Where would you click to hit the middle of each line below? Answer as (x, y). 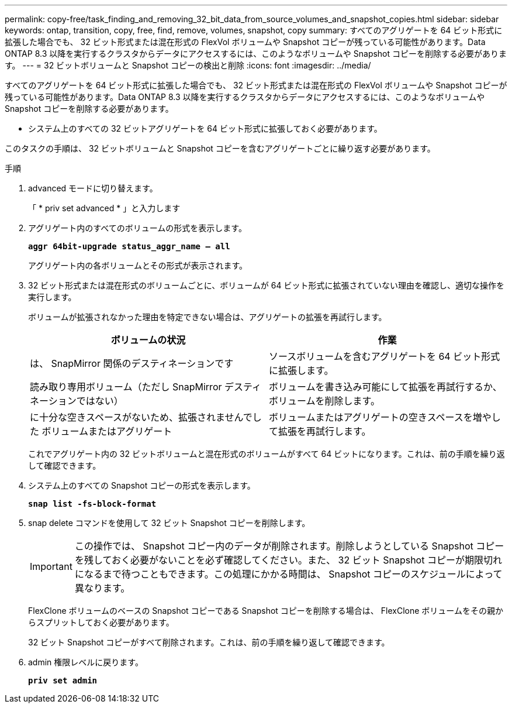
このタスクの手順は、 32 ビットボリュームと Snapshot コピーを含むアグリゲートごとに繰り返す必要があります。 (220, 148)
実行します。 (52, 297)
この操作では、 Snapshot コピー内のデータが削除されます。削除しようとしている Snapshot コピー (289, 546)
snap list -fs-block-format (92, 504)
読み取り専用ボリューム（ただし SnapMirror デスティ (146, 387)
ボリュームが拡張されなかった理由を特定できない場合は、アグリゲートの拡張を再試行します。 (207, 317)
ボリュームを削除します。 (324, 401)
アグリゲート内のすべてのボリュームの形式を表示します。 (137, 228)
